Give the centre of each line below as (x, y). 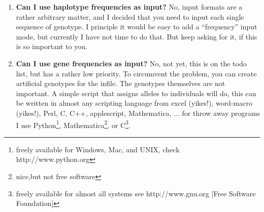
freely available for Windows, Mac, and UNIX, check (98, 149)
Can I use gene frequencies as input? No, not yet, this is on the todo (131, 63)
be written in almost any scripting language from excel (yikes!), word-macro (134, 103)
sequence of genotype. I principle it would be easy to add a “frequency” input (137, 27)
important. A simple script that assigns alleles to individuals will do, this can (136, 93)
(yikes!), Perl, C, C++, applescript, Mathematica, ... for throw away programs (138, 113)
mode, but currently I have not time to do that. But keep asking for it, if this (137, 36)
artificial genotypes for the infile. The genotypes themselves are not (121, 83)
